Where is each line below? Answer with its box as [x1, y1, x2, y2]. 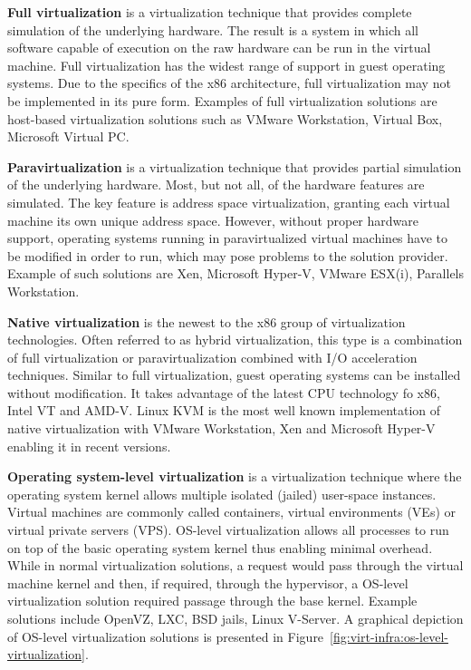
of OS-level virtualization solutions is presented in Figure [7, 626, 324, 646]
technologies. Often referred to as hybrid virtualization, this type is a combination [7, 330, 463, 349]
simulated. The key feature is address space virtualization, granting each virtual [7, 192, 450, 211]
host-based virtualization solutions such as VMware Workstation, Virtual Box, [7, 109, 443, 128]
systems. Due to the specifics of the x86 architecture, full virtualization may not [7, 73, 451, 92]
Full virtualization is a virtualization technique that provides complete [7, 3, 412, 21]
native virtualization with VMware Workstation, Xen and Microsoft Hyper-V [7, 419, 436, 438]
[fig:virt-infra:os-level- [330, 626, 448, 646]
